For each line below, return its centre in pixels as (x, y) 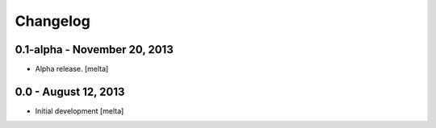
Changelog (52, 21)
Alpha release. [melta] (72, 69)
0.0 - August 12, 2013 (70, 91)
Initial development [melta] (80, 111)
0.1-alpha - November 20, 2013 (94, 50)
